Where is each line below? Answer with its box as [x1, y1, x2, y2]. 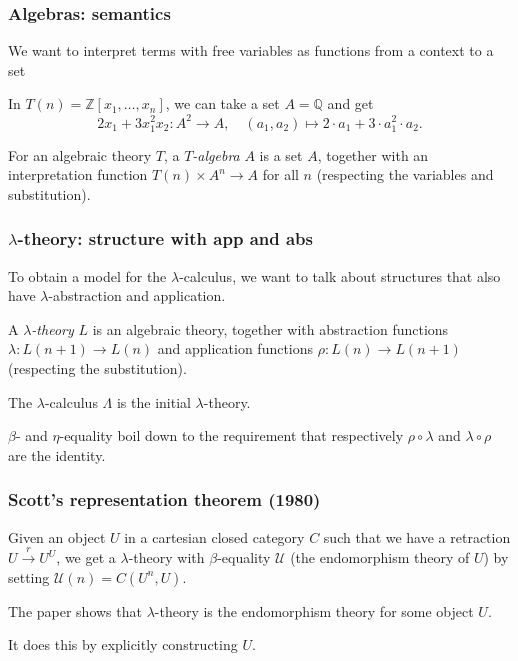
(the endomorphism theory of [290, 547, 470, 568]
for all [262, 164, 299, 185]
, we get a [56, 547, 116, 568]
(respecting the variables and [316, 164, 494, 185]
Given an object [8, 526, 106, 547]
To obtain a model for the [8, 265, 167, 286]
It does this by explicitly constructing [8, 634, 238, 655]
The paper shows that [8, 600, 142, 621]
